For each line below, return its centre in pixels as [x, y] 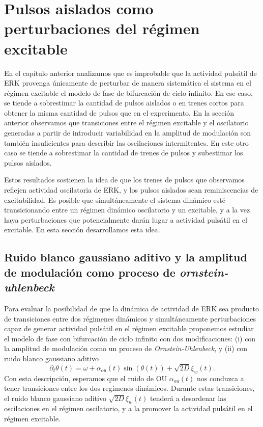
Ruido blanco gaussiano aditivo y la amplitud [126, 257]
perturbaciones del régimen [102, 28]
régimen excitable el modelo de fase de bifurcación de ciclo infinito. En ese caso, [128, 92]
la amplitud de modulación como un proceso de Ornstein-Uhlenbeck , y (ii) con [126, 348]
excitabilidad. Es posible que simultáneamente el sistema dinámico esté [115, 199]
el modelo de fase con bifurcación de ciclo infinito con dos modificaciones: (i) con [130, 338]
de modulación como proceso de [90, 272]
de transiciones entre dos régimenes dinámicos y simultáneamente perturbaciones [130, 318]
